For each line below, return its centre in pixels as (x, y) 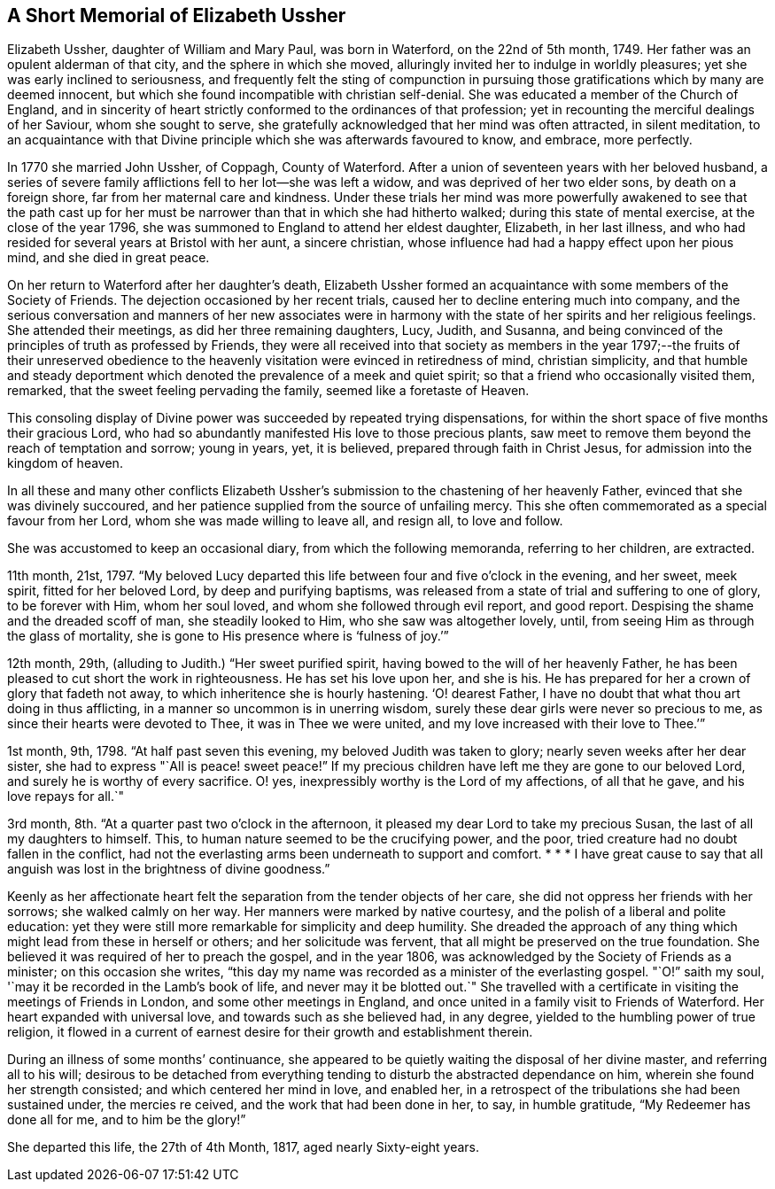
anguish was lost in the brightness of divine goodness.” (169, 869)
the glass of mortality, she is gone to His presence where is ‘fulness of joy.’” (228, 636)
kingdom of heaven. (65, 463)
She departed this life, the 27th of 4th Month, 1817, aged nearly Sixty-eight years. (244, 1147)
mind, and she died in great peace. (108, 258)
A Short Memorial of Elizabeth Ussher (177, 16)
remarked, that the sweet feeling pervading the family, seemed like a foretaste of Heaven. (268, 391)
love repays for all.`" (66, 797)
